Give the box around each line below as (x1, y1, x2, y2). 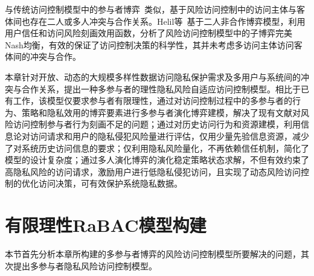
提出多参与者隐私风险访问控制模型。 (13, 259, 157, 272)
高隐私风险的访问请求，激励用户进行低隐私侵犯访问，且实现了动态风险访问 (5, 165, 301, 178)
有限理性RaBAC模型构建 (5, 213, 207, 237)
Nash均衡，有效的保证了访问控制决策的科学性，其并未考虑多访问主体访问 (5, 38, 294, 51)
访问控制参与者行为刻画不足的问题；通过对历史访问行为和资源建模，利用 (13, 118, 301, 130)
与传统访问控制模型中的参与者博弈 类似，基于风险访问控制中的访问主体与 (5, 3, 296, 15)
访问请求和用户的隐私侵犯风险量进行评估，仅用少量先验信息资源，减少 (30, 129, 309, 142)
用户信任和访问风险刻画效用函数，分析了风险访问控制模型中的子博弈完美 (5, 27, 292, 39)
